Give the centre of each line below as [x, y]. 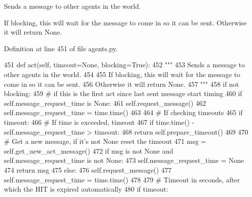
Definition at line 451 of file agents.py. [61, 48]
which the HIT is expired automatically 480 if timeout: [86, 189]
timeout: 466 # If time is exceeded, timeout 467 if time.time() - [99, 122]
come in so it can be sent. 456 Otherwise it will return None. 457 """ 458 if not [122, 84]
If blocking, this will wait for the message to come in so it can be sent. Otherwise [126, 22]
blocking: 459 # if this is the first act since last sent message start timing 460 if [123, 93]
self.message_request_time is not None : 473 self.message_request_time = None [124, 160]
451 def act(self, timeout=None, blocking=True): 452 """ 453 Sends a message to [125, 65]
